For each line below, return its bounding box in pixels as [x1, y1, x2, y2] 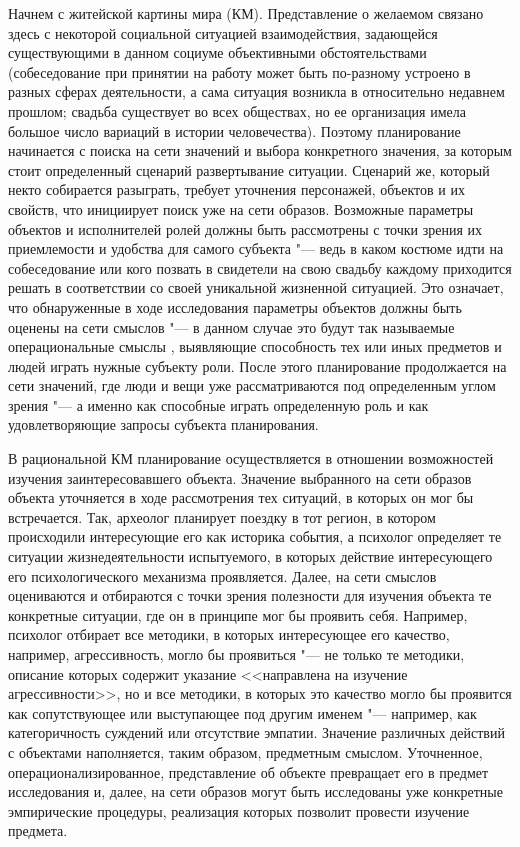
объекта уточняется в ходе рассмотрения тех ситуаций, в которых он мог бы [8, 487, 474, 508]
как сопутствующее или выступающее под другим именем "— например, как [8, 702, 477, 723]
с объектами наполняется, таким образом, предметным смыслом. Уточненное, [8, 741, 483, 762]
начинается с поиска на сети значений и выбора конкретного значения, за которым [8, 140, 512, 161]
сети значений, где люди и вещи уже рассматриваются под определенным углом [8, 375, 496, 396]
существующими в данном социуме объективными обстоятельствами [8, 42, 427, 63]
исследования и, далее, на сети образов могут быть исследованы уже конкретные [8, 781, 503, 802]
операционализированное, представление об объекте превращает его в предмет [8, 761, 489, 782]
